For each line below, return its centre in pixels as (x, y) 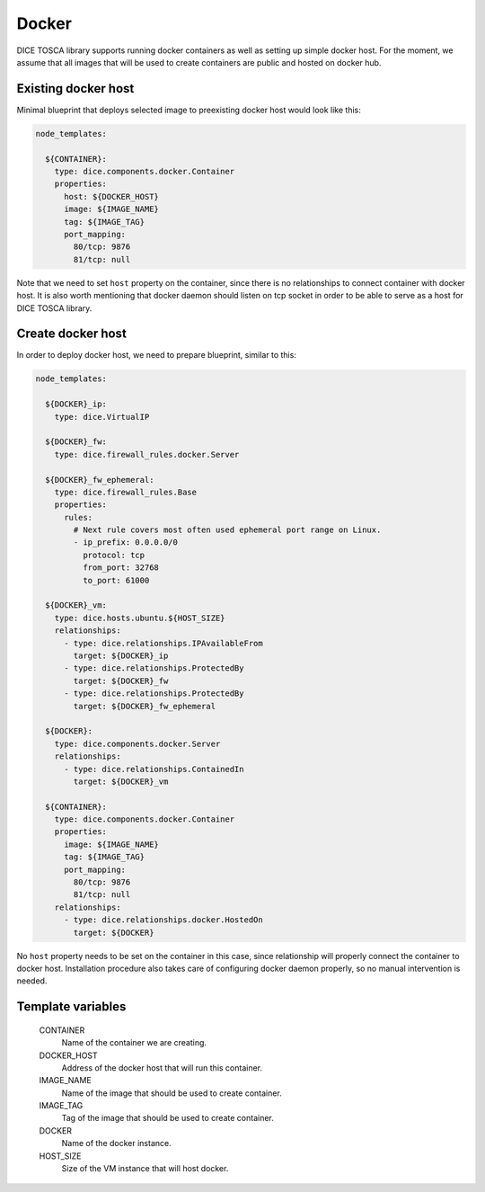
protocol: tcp (114, 555)
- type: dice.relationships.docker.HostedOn (164, 920)
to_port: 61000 (116, 580)
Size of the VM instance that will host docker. (145, 1169)
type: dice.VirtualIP (102, 417)
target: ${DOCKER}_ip (121, 655)
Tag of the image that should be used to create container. (168, 1118)
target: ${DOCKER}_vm (121, 781)
